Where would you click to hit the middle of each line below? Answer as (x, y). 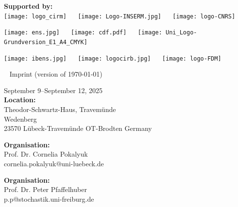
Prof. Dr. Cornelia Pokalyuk (46, 154)
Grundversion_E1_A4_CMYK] (46, 42)
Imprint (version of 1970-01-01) (56, 74)
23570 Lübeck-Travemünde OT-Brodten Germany (78, 128)
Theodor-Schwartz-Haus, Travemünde (60, 109)
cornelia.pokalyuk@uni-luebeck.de (54, 163)
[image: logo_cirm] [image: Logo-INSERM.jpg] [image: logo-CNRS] (120, 16)
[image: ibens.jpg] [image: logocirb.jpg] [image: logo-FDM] (113, 58)
